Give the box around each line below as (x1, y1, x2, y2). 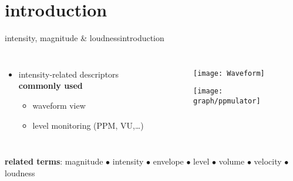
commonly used (18, 79, 83, 92)
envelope (153, 155, 184, 167)
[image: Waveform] (193, 69, 265, 78)
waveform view (32, 99, 86, 111)
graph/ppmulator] (193, 97, 261, 106)
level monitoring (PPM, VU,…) (32, 119, 144, 131)
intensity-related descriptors (18, 68, 119, 80)
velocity (254, 155, 282, 167)
